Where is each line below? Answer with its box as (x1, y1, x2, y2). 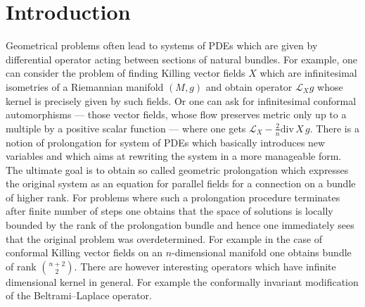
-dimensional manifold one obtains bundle (172, 245, 352, 260)
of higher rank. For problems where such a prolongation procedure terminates (6, 189, 340, 204)
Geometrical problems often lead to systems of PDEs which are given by (6, 38, 318, 53)
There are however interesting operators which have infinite (80, 258, 336, 273)
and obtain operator (205, 79, 293, 94)
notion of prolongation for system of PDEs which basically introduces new (6, 134, 326, 149)
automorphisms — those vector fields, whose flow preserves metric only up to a (6, 107, 347, 122)
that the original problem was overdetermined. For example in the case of (6, 231, 323, 246)
